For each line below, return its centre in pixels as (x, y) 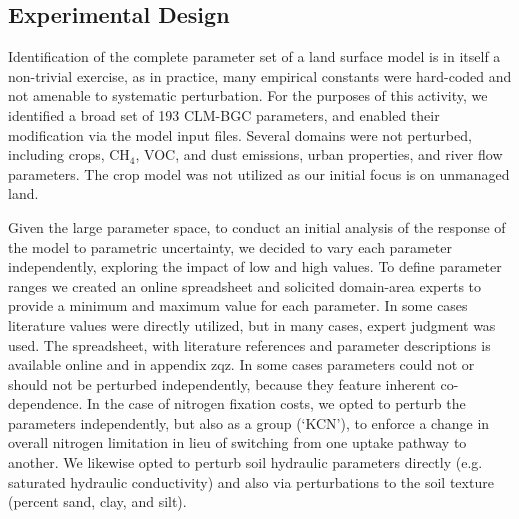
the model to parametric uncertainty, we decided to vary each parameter (230, 246)
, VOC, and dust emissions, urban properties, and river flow (319, 154)
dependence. (45, 403)
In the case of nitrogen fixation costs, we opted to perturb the (276, 403)
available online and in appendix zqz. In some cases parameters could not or (241, 364)
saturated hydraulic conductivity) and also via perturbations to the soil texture (251, 481)
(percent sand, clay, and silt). (97, 501)
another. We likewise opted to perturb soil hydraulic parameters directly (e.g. (245, 462)
